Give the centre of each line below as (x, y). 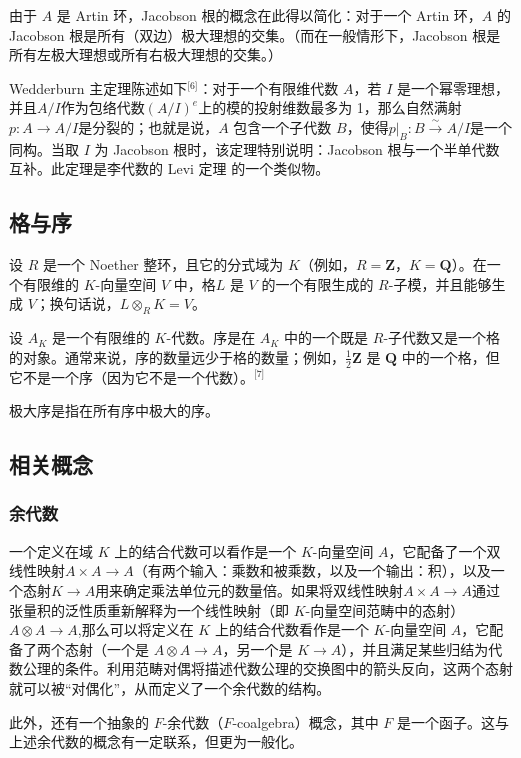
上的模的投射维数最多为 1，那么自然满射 (330, 107)
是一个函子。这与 (452, 721)
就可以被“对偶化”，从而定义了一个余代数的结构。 (170, 687)
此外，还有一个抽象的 (79, 721)
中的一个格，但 (450, 356)
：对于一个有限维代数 (268, 87)
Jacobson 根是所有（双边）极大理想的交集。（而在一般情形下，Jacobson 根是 (255, 34)
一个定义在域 (51, 550)
